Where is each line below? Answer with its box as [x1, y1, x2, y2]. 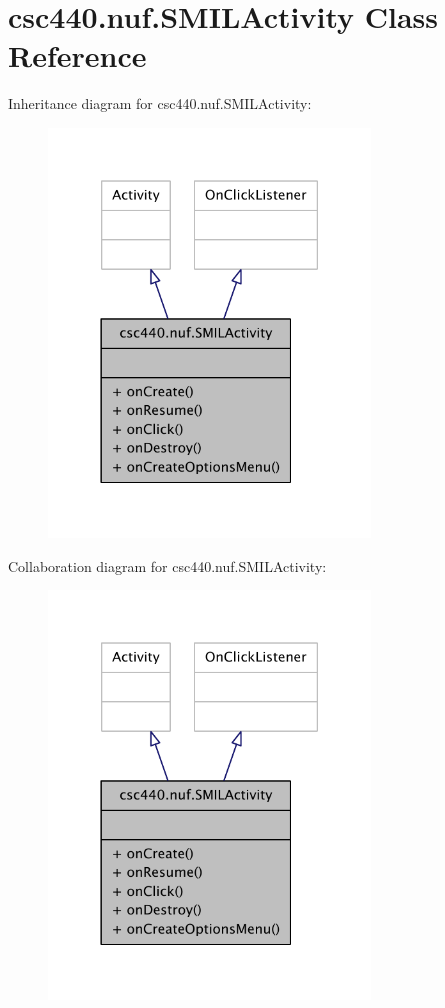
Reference [8, 35, 147, 76]
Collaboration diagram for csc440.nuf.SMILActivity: [8, 555, 327, 576]
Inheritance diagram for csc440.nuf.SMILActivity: [8, 93, 312, 114]
